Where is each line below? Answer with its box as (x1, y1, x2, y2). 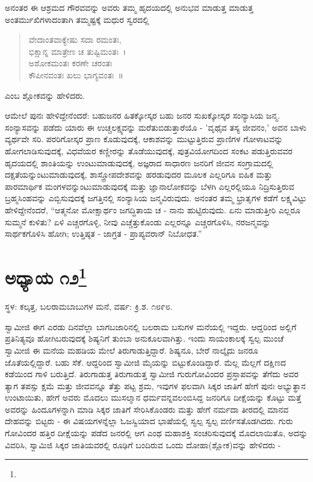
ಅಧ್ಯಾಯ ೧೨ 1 (5, 262, 87, 290)
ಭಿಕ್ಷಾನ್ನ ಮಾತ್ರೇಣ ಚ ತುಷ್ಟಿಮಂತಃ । (28, 45, 126, 57)
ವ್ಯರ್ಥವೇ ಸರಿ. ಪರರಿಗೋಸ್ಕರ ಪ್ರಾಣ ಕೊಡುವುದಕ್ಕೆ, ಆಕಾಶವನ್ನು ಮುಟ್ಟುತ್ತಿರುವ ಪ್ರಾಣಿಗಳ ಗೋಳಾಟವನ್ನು (5, 133, 284, 145)
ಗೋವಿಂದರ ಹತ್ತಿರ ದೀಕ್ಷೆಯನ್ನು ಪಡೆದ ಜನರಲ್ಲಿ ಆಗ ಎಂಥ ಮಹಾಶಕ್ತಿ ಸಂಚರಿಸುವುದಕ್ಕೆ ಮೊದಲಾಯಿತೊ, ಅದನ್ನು (5, 427, 308, 439)
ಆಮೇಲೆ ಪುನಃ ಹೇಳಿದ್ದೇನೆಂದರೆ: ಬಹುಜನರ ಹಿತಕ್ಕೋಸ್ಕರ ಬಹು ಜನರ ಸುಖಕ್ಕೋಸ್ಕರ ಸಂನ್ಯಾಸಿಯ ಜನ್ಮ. (5, 109, 280, 122)
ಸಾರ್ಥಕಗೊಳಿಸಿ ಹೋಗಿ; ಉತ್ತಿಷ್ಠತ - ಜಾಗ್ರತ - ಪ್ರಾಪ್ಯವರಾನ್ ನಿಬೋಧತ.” (5, 227, 202, 240)
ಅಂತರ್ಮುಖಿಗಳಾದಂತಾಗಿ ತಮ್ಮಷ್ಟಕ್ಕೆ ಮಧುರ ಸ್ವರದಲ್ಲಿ (5, 13, 149, 25)
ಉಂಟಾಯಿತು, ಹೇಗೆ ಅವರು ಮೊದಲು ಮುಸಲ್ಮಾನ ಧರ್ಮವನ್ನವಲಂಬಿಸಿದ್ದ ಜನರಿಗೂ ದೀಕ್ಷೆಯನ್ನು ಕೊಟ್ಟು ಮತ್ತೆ (5, 391, 302, 404)
